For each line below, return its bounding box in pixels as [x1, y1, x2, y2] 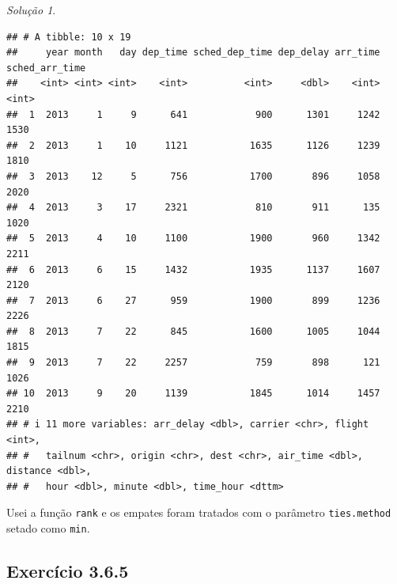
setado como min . [6, 520, 90, 537]
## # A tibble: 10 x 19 [6, 31, 131, 43]
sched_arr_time [6, 62, 86, 74]
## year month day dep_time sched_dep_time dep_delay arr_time [6, 47, 380, 59]
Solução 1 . [6, 2, 56, 17]
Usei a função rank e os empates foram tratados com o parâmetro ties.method [6, 504, 391, 521]
